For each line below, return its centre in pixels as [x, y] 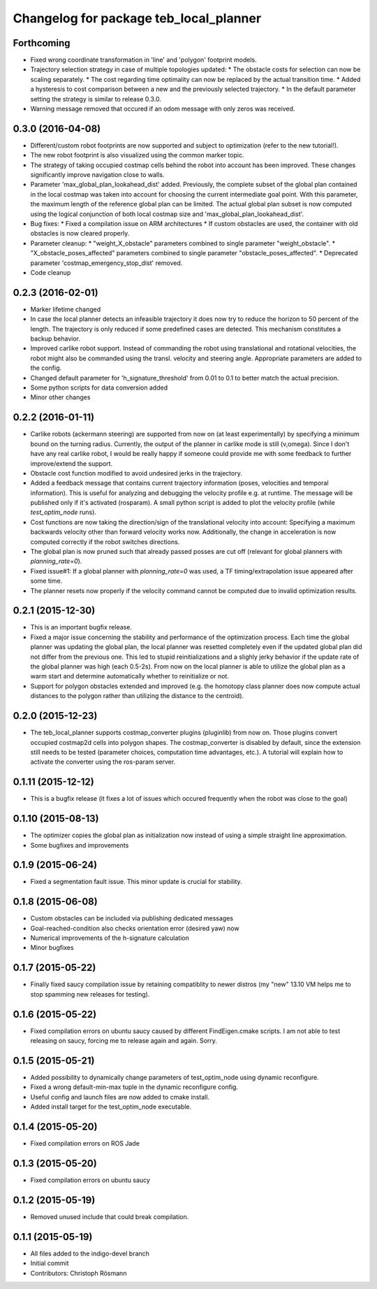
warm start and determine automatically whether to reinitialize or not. [130, 676]
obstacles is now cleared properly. [80, 234]
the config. [46, 368]
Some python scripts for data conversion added [99, 387]
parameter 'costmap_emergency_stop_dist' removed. [106, 263]
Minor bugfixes [52, 948]
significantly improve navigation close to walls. [97, 175]
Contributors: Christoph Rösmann [79, 1273]
